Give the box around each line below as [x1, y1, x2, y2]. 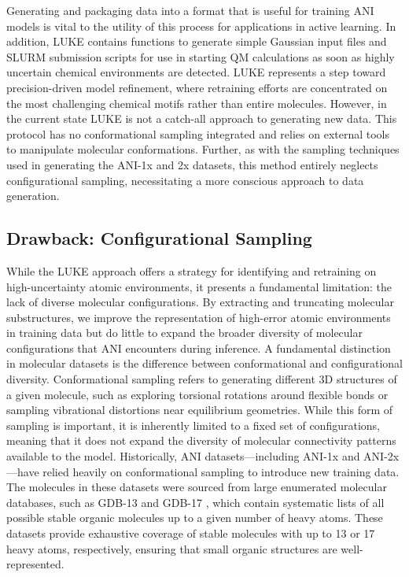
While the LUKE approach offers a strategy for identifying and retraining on [6, 262, 377, 279]
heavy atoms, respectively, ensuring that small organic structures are [6, 540, 337, 557]
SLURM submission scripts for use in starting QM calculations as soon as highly [6, 48, 395, 65]
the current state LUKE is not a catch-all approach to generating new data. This [6, 110, 397, 127]
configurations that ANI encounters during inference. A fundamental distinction [6, 339, 391, 356]
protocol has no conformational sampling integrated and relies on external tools [6, 125, 390, 142]
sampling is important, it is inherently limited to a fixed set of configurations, [6, 416, 380, 433]
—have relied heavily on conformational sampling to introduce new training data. [6, 463, 400, 479]
